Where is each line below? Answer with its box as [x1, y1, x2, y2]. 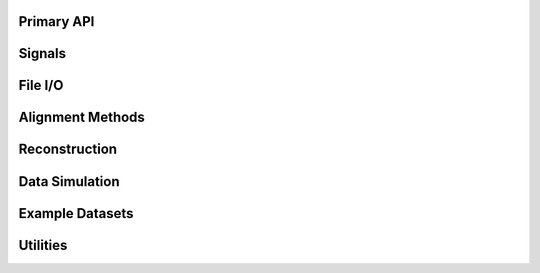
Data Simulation [18, 173, 120, 190]
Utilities [18, 236, 68, 254]
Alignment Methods [18, 109, 145, 126]
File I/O [18, 77, 64, 94]
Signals [18, 45, 67, 62]
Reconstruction [18, 141, 118, 158]
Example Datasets [18, 205, 134, 222]
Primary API [18, 13, 95, 30]
